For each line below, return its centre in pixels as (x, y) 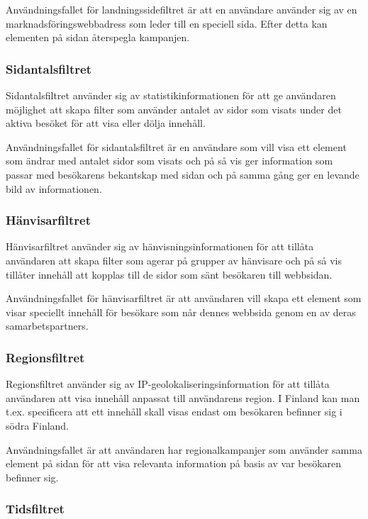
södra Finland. (38, 425)
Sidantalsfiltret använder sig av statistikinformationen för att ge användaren (171, 95)
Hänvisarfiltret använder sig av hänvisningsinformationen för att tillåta (160, 246)
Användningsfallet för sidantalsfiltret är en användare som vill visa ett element (176, 146)
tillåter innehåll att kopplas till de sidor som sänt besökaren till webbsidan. (169, 274)
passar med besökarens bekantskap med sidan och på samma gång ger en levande (183, 174)
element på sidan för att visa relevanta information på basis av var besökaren (174, 463)
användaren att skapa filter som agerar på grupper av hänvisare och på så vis (174, 260)
